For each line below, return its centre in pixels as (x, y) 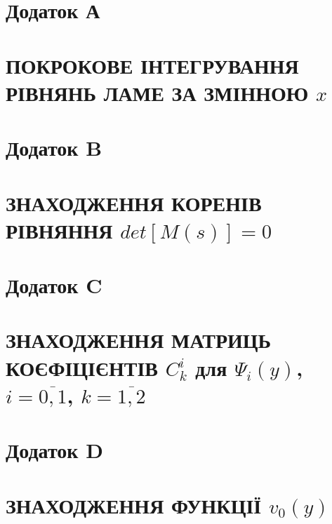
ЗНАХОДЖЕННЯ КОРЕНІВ (134, 202)
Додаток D (54, 450)
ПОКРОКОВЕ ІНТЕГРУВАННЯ (152, 65)
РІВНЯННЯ (59, 230)
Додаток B (54, 148)
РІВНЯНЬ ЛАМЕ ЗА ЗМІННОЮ (157, 92)
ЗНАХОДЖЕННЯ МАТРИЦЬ (139, 340)
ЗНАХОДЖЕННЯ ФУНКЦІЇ (134, 505)
